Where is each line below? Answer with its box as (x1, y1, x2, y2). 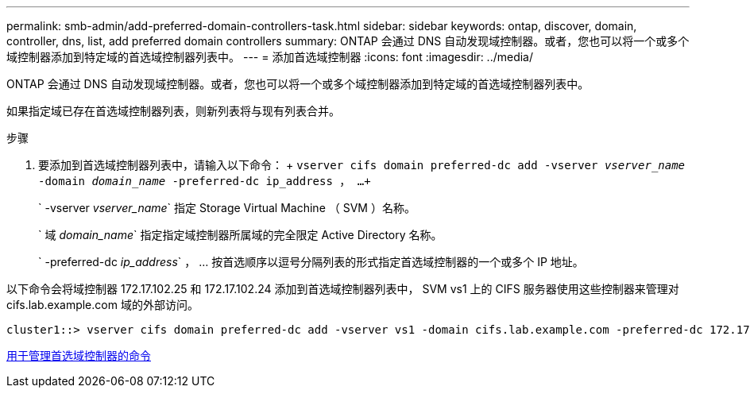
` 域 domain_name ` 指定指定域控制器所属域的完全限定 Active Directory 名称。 (38, 228, 443, 241)
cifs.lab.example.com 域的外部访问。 (6, 298, 199, 311)
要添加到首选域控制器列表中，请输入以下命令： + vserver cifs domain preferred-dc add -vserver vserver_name (38, 158, 686, 172)
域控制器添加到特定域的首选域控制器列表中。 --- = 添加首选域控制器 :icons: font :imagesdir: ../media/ (6, 50, 534, 64)
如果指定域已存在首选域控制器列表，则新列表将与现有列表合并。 (6, 104, 340, 118)
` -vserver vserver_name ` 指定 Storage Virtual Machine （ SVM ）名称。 (38, 201, 416, 214)
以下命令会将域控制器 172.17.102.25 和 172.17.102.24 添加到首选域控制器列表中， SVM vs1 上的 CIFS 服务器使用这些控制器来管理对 (6, 282, 679, 295)
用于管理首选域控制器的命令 (6, 349, 151, 362)
